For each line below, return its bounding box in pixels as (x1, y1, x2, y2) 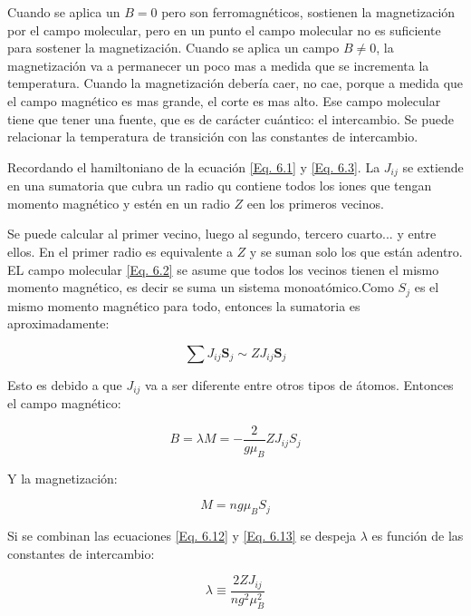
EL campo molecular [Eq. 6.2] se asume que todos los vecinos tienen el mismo (7, 259, 439, 279)
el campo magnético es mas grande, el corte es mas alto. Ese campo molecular (7, 91, 441, 110)
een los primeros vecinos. (246, 193, 384, 212)
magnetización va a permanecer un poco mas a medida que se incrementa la (7, 55, 429, 74)
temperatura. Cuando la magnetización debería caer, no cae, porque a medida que (7, 73, 464, 93)
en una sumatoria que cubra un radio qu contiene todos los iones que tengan (7, 176, 432, 195)
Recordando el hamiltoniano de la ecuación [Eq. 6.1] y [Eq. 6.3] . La (7, 157, 380, 176)
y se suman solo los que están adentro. (249, 241, 463, 260)
